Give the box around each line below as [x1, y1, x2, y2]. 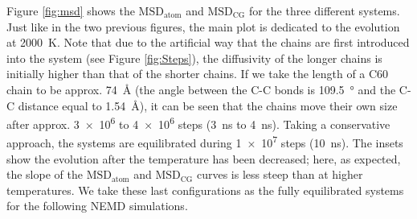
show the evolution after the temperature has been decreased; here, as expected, [6, 150, 401, 167]
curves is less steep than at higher [196, 166, 363, 183]
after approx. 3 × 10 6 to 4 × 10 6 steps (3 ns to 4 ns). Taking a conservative [6, 114, 390, 132]
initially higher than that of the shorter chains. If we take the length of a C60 [6, 65, 389, 82]
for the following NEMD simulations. [6, 197, 188, 214]
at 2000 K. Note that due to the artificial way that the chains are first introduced [6, 34, 410, 51]
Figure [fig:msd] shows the [6, 2, 135, 19]
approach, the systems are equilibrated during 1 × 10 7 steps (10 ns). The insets [6, 132, 403, 151]
